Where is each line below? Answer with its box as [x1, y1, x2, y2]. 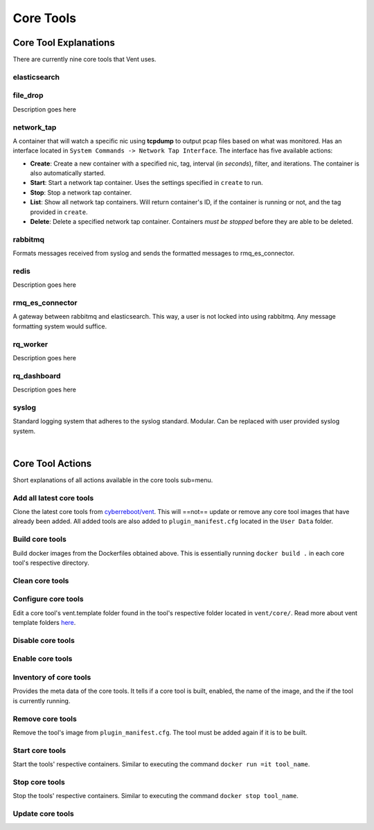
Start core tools [12, 745, 66, 755]
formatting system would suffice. [12, 322, 107, 330]
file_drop [12, 91, 44, 100]
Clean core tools [12, 576, 69, 585]
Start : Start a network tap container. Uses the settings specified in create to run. [30, 179, 263, 187]
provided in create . [30, 208, 88, 216]
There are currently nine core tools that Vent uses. [12, 55, 157, 64]
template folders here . [12, 619, 76, 627]
